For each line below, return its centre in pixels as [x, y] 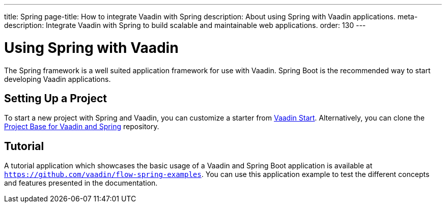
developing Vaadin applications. [58, 79]
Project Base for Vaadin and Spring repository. [82, 127]
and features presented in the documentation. [81, 183]
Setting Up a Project [55, 98]
